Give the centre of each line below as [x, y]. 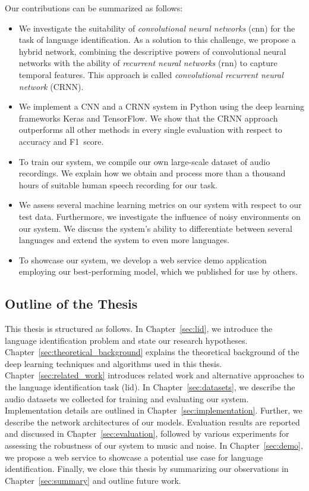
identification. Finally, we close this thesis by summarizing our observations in [147, 469]
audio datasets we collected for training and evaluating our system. [127, 398]
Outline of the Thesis [71, 304]
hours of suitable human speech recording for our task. [118, 184]
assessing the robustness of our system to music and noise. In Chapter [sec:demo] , [154, 445]
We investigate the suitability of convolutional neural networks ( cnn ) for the [157, 28]
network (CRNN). [51, 86]
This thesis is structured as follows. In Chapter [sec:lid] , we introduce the [139, 329]
